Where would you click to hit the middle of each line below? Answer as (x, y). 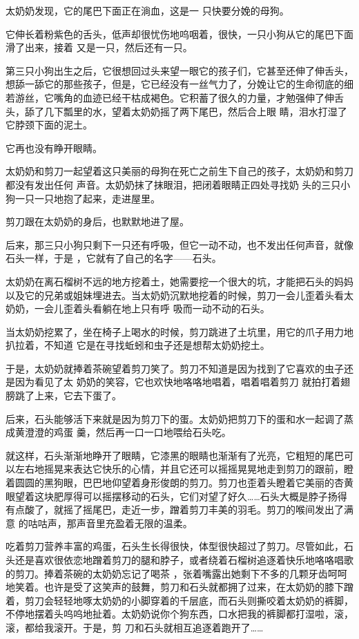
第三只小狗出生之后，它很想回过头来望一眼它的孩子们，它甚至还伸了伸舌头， (179, 70)
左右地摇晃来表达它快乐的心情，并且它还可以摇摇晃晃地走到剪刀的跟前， (179, 469)
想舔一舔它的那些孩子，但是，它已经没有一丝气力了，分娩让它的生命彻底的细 (179, 84)
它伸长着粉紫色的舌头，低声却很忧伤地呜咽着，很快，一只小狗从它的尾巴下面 (179, 34)
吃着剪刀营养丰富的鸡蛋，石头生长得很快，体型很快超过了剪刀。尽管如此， (175, 546)
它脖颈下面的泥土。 (49, 125)
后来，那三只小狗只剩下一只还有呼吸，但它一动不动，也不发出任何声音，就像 (179, 244)
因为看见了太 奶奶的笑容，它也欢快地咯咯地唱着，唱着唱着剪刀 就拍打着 (178, 382)
